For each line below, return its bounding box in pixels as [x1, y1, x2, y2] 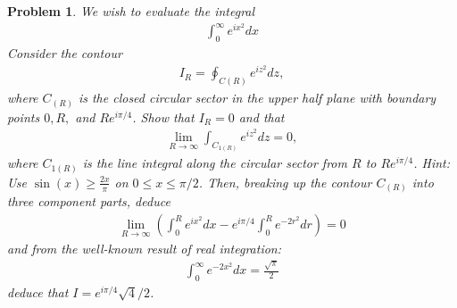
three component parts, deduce [7, 192, 170, 211]
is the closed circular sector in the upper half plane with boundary [78, 88, 436, 107]
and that [238, 107, 285, 126]
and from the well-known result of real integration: [7, 239, 282, 258]
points [7, 107, 40, 126]
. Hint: [413, 154, 451, 172]
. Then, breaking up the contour [198, 172, 372, 191]
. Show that [132, 107, 195, 126]
